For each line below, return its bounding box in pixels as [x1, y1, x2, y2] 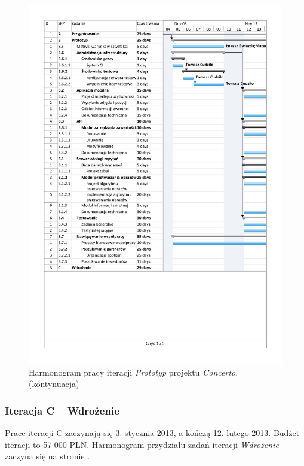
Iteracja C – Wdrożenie [5, 403, 119, 418]
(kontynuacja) [29, 377, 79, 390]
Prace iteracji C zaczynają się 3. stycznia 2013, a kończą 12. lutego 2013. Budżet [5, 426, 300, 438]
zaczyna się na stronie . [5, 450, 90, 462]
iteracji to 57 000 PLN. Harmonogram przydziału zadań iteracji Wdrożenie [5, 438, 279, 450]
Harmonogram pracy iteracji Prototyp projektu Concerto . [29, 366, 238, 378]
